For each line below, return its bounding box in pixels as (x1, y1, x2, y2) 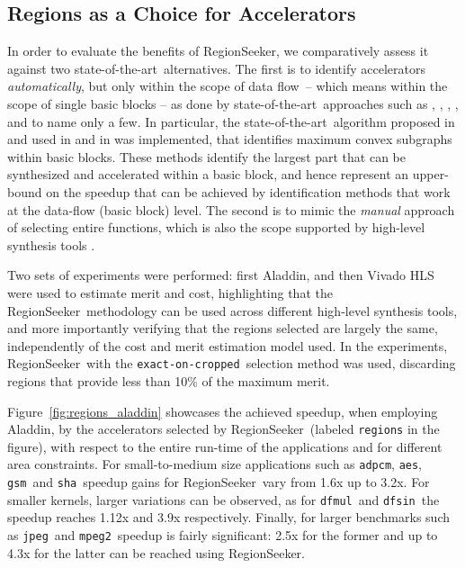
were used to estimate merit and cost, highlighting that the (7, 283, 333, 302)
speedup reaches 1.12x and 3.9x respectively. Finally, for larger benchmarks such (7, 508, 450, 527)
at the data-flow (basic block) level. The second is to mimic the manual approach (7, 200, 455, 219)
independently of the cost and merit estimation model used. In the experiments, (7, 336, 448, 355)
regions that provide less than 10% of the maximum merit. (7, 371, 330, 390)
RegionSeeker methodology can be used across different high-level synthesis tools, (7, 301, 458, 320)
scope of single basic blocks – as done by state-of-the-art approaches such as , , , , (7, 94, 459, 113)
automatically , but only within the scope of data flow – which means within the (7, 77, 448, 95)
